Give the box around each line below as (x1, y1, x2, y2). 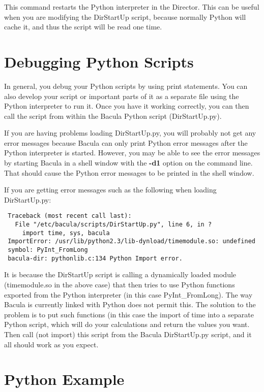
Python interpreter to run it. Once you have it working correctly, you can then (4, 101, 249, 111)
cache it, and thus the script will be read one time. (4, 21, 162, 32)
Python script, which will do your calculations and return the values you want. (4, 319, 250, 330)
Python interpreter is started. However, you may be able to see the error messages (4, 147, 260, 158)
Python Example (4, 369, 125, 389)
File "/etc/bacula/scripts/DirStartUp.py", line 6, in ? (15, 221, 212, 228)
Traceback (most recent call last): (8, 212, 132, 220)
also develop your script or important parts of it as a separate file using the (4, 90, 239, 101)
